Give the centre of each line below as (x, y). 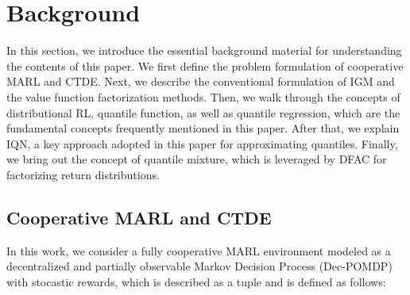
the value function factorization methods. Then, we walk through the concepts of (203, 96)
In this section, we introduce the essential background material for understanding (204, 50)
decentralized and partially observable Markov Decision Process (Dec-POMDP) (199, 266)
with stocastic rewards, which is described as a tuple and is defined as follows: (196, 281)
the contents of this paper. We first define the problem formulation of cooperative (205, 65)
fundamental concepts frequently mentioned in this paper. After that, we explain (203, 128)
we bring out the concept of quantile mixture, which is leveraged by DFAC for (197, 159)
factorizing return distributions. (83, 174)
